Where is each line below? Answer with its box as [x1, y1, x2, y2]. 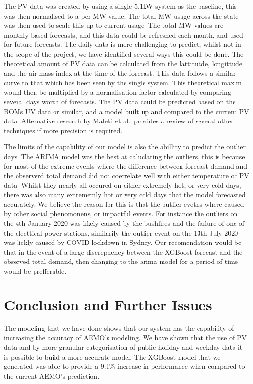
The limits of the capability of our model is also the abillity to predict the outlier [4, 141, 246, 152]
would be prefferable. [4, 266, 67, 276]
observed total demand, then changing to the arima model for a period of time [4, 256, 238, 266]
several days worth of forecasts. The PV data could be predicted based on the [4, 96, 236, 106]
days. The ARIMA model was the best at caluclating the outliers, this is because [4, 151, 245, 161]
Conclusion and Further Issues [4, 294, 212, 314]
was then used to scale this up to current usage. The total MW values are [4, 20, 224, 30]
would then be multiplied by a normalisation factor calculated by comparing [4, 87, 231, 97]
